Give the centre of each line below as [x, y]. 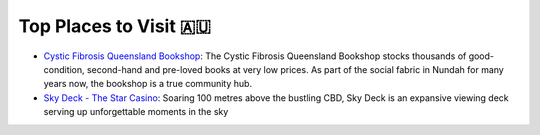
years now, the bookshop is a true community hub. [148, 84]
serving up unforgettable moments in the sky [136, 112]
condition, [64, 69]
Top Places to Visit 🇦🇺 [115, 26]
